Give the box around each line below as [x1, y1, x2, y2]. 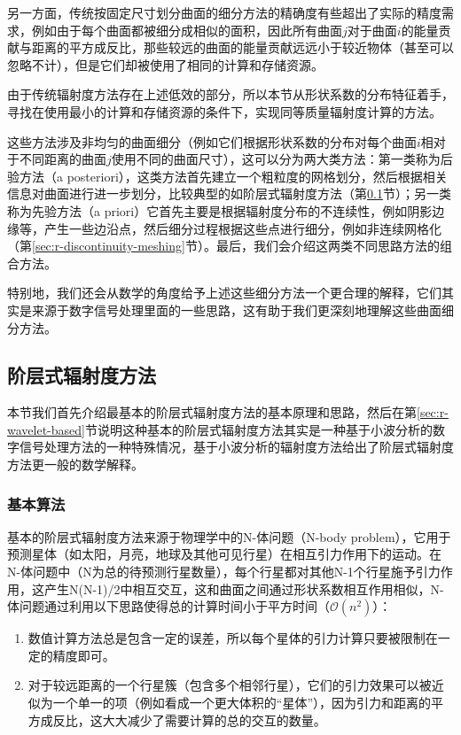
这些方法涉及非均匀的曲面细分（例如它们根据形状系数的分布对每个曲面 [7, 132, 417, 151]
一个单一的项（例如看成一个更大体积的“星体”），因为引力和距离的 [52, 693, 432, 712]
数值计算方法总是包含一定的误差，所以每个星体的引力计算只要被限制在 [27, 629, 438, 647]
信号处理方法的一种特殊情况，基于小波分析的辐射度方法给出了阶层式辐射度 [19, 437, 454, 456]
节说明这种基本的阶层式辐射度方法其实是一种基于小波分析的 [84, 420, 433, 438]
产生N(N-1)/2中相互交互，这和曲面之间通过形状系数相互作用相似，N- [43, 579, 444, 598]
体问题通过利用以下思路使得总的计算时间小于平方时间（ [7, 597, 330, 615]
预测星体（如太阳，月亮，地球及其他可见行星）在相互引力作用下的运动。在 [7, 545, 441, 563]
